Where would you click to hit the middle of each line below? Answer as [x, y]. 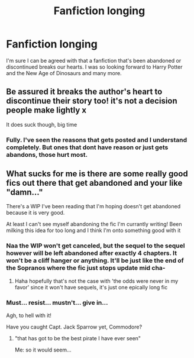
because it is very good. [35, 213]
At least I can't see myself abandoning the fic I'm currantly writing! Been [94, 224]
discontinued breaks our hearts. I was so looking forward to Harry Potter [94, 67]
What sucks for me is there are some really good [97, 174]
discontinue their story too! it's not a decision [92, 101]
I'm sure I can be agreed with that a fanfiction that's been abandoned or [94, 60]
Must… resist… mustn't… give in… [57, 302]
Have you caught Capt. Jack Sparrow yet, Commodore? [74, 327]
